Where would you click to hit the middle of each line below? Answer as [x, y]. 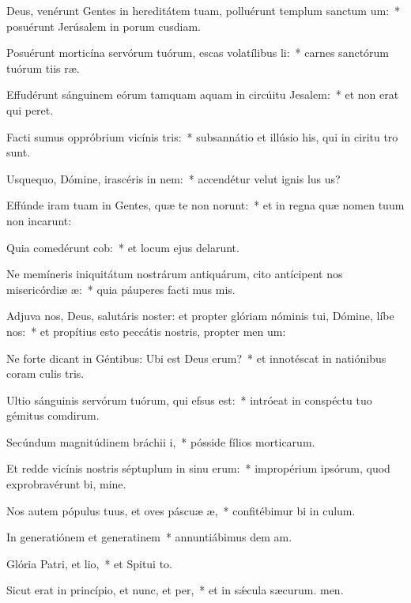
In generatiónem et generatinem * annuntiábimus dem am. [149, 537]
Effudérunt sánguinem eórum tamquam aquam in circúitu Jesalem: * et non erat [203, 94]
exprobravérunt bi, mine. [66, 484]
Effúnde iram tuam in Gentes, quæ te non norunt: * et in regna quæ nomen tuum [205, 205]
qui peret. [30, 109]
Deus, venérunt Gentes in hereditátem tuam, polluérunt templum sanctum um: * [204, 10]
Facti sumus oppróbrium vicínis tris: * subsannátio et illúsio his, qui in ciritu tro [202, 136]
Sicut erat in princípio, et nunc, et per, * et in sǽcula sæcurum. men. [175, 590]
